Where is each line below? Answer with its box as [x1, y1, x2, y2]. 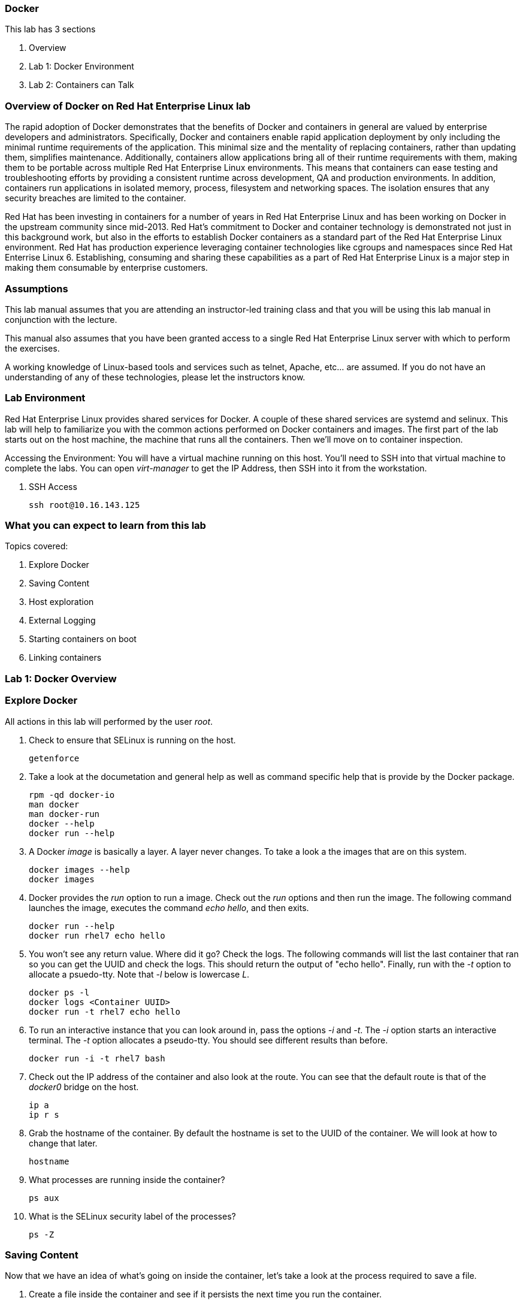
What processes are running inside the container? [29, 1174, 225, 1185]
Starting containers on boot [29, 634, 137, 645]
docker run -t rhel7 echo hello [29, 1006, 180, 1016]
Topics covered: [5, 541, 68, 552]
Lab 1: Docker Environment [29, 61, 134, 72]
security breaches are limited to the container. [5, 193, 186, 204]
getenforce [29, 753, 80, 763]
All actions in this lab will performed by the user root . [5, 716, 213, 727]
